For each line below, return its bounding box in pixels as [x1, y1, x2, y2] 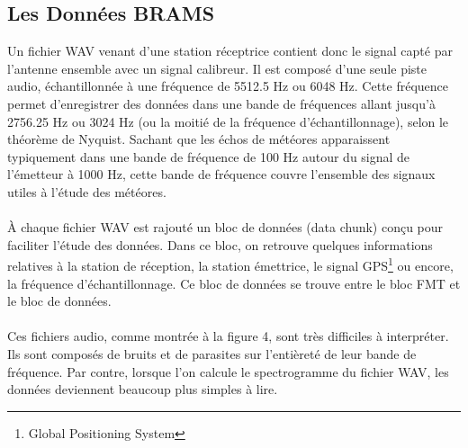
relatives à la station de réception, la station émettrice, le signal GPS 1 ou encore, [7, 254, 454, 274]
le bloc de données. [7, 291, 112, 310]
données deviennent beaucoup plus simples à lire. [7, 380, 278, 399]
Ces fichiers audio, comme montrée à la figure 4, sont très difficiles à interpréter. [7, 327, 449, 345]
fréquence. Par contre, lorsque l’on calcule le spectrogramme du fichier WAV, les [7, 362, 449, 381]
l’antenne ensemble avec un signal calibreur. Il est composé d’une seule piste [7, 58, 427, 77]
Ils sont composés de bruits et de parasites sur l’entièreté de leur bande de [7, 344, 417, 363]
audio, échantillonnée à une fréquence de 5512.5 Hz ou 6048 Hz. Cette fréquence [7, 76, 449, 95]
